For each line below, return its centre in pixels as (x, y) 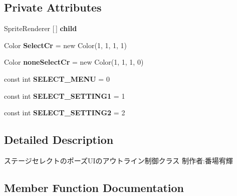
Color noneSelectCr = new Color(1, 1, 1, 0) (74, 62)
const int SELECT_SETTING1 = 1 (65, 95)
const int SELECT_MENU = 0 (57, 78)
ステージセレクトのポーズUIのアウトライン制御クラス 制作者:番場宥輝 (118, 160)
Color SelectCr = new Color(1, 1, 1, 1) (66, 45)
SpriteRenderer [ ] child (41, 28)
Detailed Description (59, 140)
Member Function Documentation (94, 187)
